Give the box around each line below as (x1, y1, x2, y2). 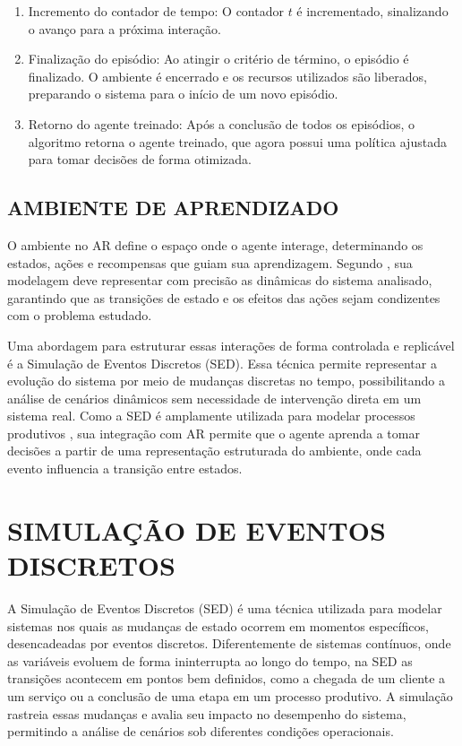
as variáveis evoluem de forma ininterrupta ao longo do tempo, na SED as (7, 651, 413, 670)
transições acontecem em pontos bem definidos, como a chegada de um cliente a (7, 669, 446, 688)
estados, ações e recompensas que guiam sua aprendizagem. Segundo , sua (7, 253, 413, 272)
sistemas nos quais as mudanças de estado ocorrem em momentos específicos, (7, 616, 429, 635)
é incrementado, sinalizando (296, 2, 449, 20)
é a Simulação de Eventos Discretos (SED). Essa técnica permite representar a (7, 353, 437, 372)
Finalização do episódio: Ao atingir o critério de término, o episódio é (28, 49, 409, 68)
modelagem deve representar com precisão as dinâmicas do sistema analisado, (7, 271, 432, 290)
